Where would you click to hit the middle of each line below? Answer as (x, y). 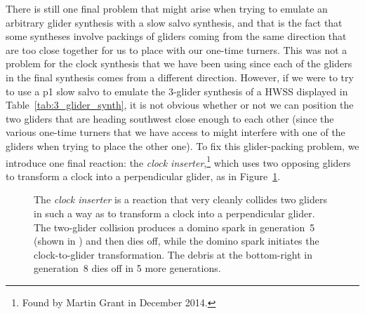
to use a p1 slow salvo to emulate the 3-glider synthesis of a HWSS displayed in (177, 91)
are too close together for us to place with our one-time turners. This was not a (177, 49)
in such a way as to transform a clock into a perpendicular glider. (174, 213)
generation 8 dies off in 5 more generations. (127, 268)
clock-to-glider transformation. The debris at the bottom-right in (173, 254)
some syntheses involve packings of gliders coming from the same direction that (176, 36)
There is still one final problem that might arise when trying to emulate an (167, 8)
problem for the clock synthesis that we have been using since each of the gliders (179, 63)
